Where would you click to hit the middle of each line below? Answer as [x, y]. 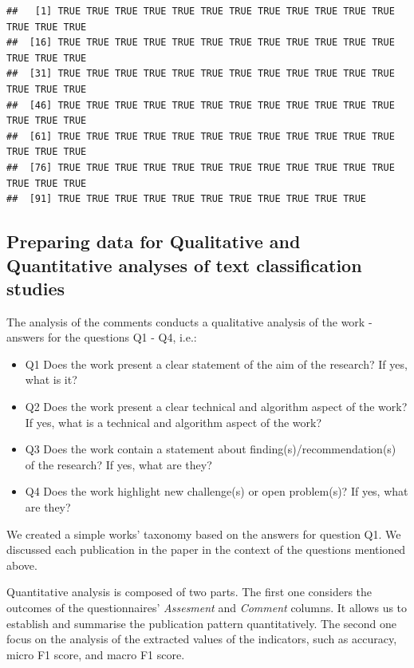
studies [36, 288]
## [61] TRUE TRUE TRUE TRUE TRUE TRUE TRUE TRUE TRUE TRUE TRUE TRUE [201, 136]
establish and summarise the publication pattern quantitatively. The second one [201, 623]
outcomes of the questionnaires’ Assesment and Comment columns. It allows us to [207, 608]
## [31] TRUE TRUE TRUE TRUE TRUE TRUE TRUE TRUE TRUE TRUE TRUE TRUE [201, 74]
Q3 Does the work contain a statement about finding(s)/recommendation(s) [211, 449]
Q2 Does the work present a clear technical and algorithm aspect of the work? [216, 407]
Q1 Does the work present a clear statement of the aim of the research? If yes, [216, 364]
